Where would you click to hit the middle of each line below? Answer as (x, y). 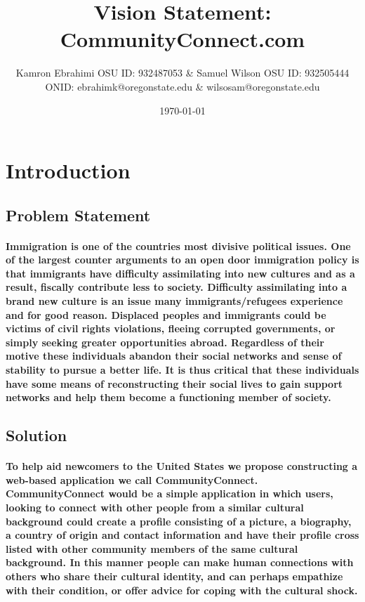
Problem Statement (78, 215)
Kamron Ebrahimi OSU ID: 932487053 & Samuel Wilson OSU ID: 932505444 (182, 73)
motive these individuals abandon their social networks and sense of (174, 356)
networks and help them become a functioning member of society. (168, 397)
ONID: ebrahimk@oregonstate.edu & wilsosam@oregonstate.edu (182, 86)
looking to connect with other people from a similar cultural (155, 507)
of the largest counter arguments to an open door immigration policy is (182, 260)
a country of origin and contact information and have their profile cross (182, 535)
